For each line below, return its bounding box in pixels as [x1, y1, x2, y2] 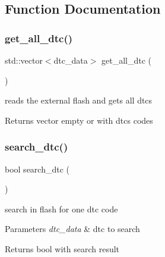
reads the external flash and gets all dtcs [5, 94, 153, 106]
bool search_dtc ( [5, 162, 70, 175]
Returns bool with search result [5, 242, 120, 255]
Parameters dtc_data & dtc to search [5, 222, 140, 235]
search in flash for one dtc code [5, 202, 118, 215]
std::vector [5, 54, 43, 66]
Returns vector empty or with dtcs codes [5, 114, 153, 126]
